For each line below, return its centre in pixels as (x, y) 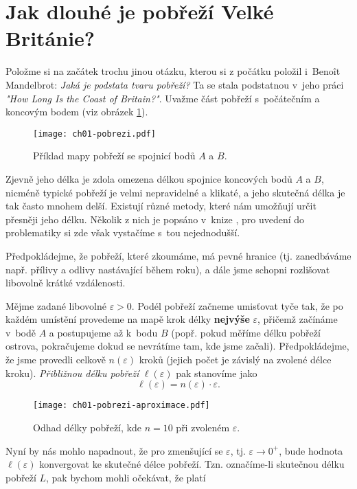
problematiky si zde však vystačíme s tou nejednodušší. (123, 232)
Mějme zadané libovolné (56, 305)
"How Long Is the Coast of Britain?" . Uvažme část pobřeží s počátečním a (163, 98)
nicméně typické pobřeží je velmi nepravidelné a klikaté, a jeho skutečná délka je (175, 192)
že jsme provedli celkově (56, 360)
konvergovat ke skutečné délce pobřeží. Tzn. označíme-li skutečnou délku (192, 464)
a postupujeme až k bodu (103, 332)
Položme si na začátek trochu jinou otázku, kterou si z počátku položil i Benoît (173, 71)
